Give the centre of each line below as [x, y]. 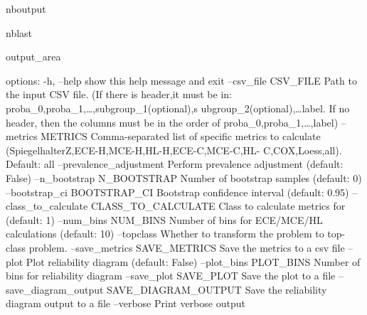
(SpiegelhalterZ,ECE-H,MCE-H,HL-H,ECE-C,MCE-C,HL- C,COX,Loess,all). [174, 150]
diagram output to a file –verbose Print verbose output [126, 303]
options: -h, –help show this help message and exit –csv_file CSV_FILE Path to [181, 80]
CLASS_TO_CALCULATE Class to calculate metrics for [218, 206]
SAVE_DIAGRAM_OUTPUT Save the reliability [217, 289]
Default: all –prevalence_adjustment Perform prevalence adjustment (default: [175, 164]
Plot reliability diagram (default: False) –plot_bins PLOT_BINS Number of [193, 261]
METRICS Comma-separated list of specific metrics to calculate [181, 136]
